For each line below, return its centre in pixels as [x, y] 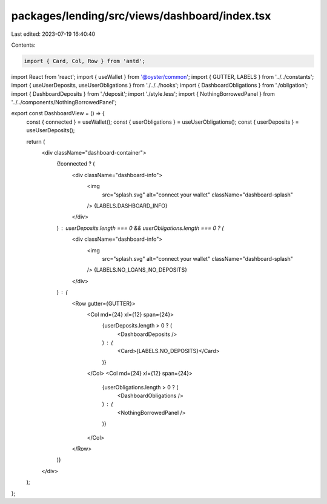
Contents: [23, 45]
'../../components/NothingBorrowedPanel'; [64, 102]
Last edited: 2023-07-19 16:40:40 [53, 34]
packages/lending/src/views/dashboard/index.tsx [141, 16]
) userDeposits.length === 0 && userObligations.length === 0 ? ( [140, 228]
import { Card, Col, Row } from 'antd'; [84, 61]
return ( [36, 141]
